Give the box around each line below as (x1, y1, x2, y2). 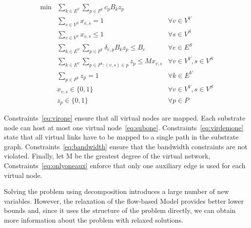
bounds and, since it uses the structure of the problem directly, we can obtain (4, 205, 236, 215)
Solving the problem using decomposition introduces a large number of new (4, 186, 229, 196)
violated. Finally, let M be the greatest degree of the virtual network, (4, 151, 211, 161)
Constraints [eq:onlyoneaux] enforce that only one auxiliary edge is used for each (4, 160, 246, 170)
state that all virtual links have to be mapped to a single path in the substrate (4, 132, 239, 142)
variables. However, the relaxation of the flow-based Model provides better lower (4, 195, 244, 206)
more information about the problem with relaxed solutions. (4, 214, 183, 225)
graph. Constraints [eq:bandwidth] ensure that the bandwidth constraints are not (4, 141, 248, 151)
